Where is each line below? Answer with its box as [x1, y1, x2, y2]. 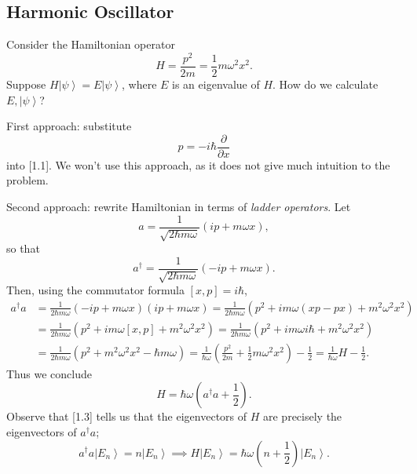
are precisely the [262, 408, 342, 425]
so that [6, 240, 40, 257]
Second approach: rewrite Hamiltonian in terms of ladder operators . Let [6, 198, 351, 214]
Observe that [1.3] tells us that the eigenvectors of [6, 408, 247, 425]
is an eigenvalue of [172, 75, 260, 92]
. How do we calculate [273, 75, 379, 92]
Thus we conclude [6, 365, 92, 381]
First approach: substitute [6, 118, 132, 134]
